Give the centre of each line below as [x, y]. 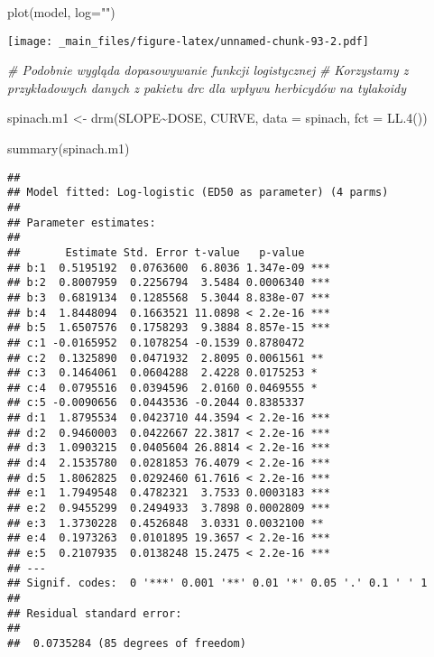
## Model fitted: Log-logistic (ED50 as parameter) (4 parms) [198, 193]
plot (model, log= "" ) [61, 12]
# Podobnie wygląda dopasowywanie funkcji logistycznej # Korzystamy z [208, 70]
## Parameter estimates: [82, 222]
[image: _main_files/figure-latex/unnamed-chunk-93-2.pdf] [188, 41]
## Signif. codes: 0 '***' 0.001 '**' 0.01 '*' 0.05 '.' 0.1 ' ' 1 [217, 583]
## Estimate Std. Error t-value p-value [156, 252]
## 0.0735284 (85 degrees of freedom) [127, 643]
